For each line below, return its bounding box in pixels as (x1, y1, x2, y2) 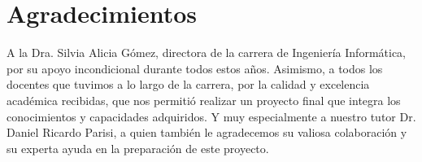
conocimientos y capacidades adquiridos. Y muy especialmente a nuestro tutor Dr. (7, 107, 416, 125)
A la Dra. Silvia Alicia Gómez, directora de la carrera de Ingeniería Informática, (7, 44, 406, 61)
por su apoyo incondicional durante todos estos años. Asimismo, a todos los (7, 59, 383, 77)
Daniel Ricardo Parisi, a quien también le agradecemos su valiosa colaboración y (7, 124, 407, 141)
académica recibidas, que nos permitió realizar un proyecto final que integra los (7, 91, 401, 108)
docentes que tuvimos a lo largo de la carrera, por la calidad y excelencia (7, 76, 370, 93)
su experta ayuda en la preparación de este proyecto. (7, 139, 269, 156)
